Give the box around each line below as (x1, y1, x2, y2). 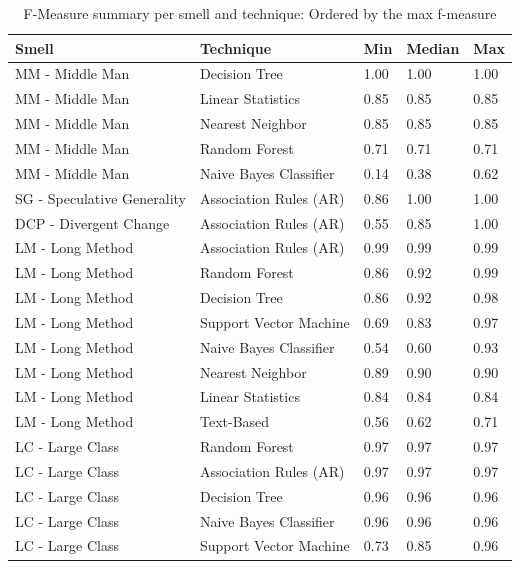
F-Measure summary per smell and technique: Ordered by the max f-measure (23, 3, 497, 23)
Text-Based (199, 411, 270, 432)
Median (406, 37, 460, 58)
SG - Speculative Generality (15, 187, 186, 208)
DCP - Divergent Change (15, 212, 170, 233)
